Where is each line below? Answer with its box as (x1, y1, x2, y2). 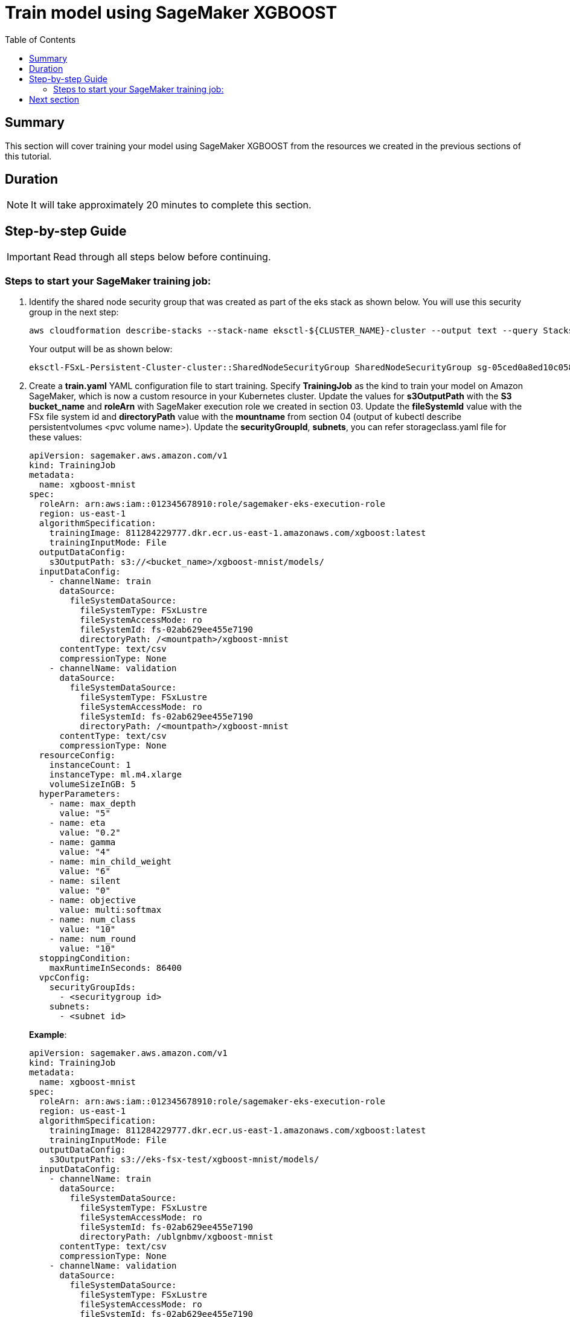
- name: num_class (49, 915, 136, 925)
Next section (29, 94, 80, 105)
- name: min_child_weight (49, 857, 172, 867)
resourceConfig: (39, 750, 116, 761)
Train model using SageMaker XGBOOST (5, 2, 338, 23)
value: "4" (59, 847, 110, 857)
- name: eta (49, 818, 106, 828)
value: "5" (59, 808, 110, 819)
